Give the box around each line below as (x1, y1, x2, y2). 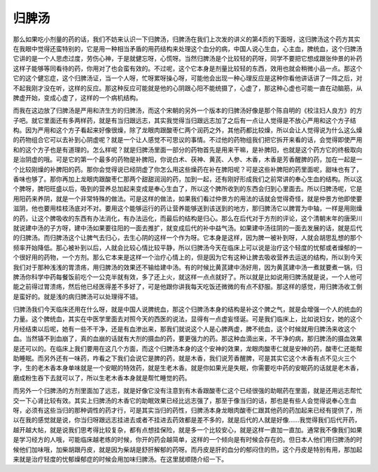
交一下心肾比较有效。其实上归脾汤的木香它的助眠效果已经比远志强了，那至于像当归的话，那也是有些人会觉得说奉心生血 (13, 396, 356, 405)
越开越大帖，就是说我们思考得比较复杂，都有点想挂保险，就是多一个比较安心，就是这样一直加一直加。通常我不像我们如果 (13, 425, 363, 434)
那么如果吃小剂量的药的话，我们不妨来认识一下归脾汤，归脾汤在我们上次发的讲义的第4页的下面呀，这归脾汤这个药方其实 (13, 35, 360, 43)
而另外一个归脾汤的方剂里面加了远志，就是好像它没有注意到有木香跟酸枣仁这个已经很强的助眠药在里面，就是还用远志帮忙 (13, 387, 363, 395)
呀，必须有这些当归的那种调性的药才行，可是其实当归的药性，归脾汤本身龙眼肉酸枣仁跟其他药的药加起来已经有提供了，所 (13, 406, 363, 414)
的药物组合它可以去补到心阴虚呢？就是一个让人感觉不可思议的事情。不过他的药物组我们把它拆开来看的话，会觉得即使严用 (13, 136, 363, 144)
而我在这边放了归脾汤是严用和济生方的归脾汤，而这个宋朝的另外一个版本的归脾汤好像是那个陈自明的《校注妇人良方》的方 (13, 106, 363, 115)
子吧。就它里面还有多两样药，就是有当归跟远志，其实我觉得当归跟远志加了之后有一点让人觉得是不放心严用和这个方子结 (13, 116, 356, 124)
